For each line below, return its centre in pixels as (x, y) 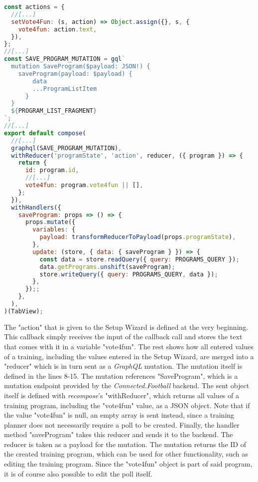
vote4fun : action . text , (58, 29)
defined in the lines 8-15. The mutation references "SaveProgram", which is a (121, 375)
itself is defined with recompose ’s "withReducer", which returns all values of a (122, 395)
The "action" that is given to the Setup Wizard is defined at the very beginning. (126, 327)
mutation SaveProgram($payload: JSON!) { (81, 66)
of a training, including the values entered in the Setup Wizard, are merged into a (129, 356)
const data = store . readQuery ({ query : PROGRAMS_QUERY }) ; (139, 259)
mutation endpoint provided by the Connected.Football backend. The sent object (127, 385)
